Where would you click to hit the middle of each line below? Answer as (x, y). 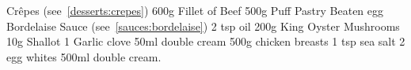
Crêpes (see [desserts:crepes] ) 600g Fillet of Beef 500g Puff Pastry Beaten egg (195, 10)
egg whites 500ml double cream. (84, 56)
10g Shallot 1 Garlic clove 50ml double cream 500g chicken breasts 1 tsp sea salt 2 (206, 41)
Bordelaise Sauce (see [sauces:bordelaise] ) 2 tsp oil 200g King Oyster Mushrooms (203, 26)
